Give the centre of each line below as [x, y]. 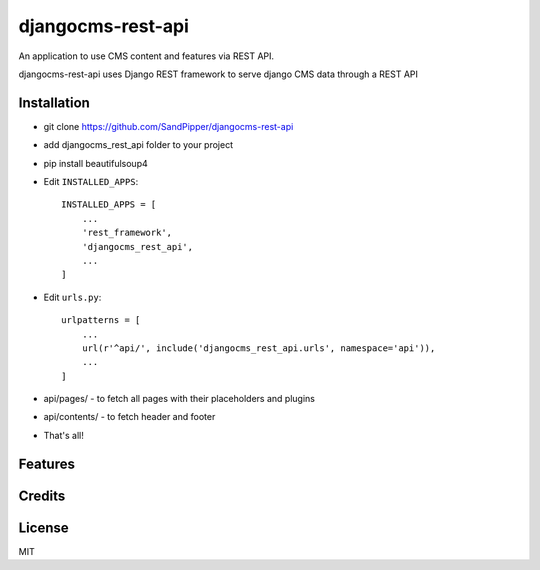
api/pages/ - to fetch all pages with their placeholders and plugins [179, 399]
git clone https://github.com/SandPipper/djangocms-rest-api [168, 126]
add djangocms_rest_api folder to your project [138, 145]
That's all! [63, 435]
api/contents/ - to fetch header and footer [129, 417]
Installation [54, 102]
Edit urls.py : [72, 297]
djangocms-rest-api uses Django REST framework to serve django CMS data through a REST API [218, 74]
